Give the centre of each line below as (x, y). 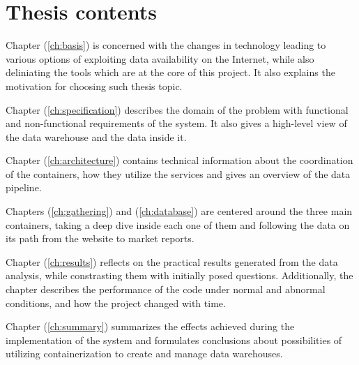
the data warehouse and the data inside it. (96, 136)
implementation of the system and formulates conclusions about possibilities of (174, 340)
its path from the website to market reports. (100, 238)
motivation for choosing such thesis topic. (94, 85)
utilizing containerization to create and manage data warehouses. (144, 353)
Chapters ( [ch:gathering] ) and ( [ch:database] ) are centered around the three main (179, 211)
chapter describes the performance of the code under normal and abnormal (166, 289)
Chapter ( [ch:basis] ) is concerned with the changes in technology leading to (166, 45)
